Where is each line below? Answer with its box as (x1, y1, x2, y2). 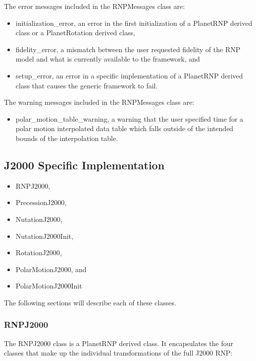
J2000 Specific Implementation (4, 157, 165, 172)
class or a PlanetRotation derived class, (15, 27, 135, 38)
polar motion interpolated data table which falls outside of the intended (15, 123, 234, 134)
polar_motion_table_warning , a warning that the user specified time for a (15, 113, 244, 124)
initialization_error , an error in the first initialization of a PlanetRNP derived (15, 17, 253, 28)
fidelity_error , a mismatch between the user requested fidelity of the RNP (15, 44, 241, 54)
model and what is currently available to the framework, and (15, 54, 200, 64)
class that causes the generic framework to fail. (15, 80, 158, 90)
